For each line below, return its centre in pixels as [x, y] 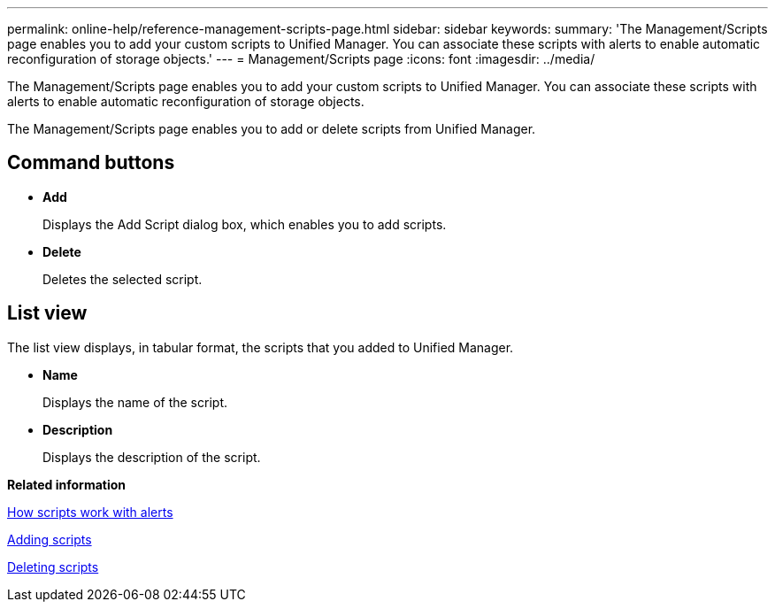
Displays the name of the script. [135, 402]
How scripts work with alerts [90, 512]
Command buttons [91, 163]
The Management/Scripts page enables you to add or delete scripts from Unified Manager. [272, 129]
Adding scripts [50, 539]
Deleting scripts [53, 567]
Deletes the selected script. [123, 279]
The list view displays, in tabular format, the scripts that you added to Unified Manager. [261, 347]
